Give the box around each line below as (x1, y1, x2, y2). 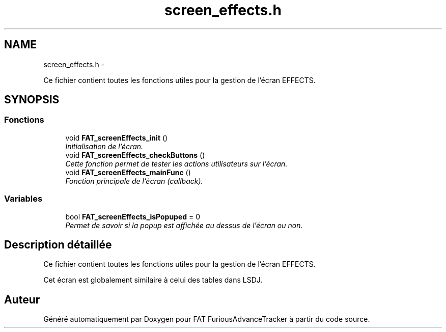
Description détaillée (4, 238, 112, 251)
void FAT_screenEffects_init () (65, 133, 168, 142)
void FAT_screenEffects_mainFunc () (65, 168, 191, 177)
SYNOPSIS (4, 93, 60, 106)
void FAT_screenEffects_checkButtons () (65, 150, 205, 159)
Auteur (4, 293, 40, 306)
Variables (4, 193, 43, 204)
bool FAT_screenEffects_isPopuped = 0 (65, 212, 201, 221)
